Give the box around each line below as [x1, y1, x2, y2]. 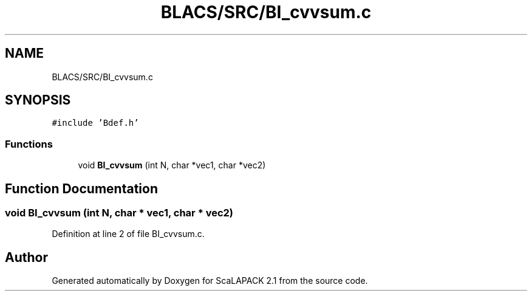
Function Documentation [5, 181, 158, 196]
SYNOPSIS [5, 92, 71, 108]
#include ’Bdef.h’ [52, 118, 139, 128]
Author [5, 249, 48, 265]
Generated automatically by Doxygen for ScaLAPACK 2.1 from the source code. [52, 275, 368, 286]
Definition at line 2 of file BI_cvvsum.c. [52, 229, 205, 239]
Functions [5, 137, 53, 150]
